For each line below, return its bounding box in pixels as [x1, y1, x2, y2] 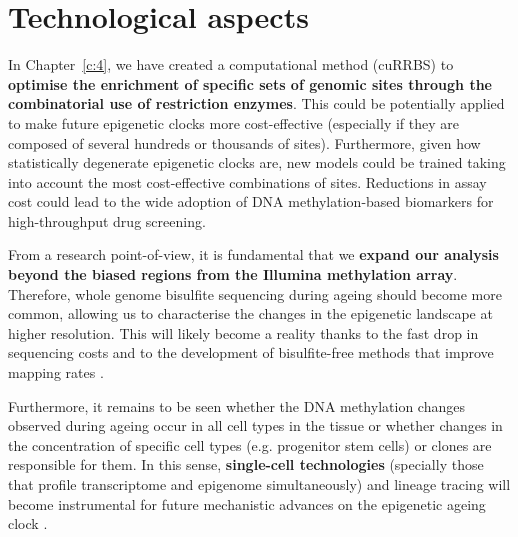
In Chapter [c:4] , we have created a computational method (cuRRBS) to [8, 54, 454, 75]
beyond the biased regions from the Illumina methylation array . [8, 264, 458, 285]
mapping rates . [8, 362, 104, 383]
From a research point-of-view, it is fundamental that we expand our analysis [8, 244, 499, 265]
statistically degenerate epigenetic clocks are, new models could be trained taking [8, 152, 506, 173]
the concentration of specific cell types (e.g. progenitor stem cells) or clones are [8, 434, 492, 455]
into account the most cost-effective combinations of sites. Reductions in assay [8, 171, 487, 192]
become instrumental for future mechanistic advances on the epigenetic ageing [8, 493, 486, 514]
